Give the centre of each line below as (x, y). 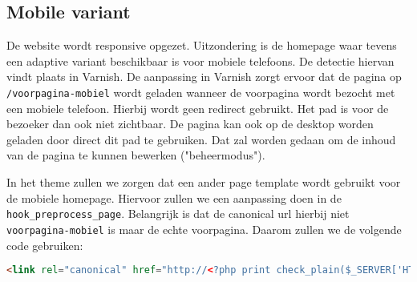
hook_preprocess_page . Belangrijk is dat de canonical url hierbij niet (178, 214)
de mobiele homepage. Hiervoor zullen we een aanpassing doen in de (174, 197)
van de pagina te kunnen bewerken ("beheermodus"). (136, 155)
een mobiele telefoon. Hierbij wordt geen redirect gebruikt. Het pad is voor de (198, 108)
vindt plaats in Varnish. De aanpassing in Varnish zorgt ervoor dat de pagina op (204, 77)
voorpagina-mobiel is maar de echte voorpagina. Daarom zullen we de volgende (204, 229)
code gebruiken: (45, 245)
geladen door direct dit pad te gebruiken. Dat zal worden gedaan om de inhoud (201, 139)
